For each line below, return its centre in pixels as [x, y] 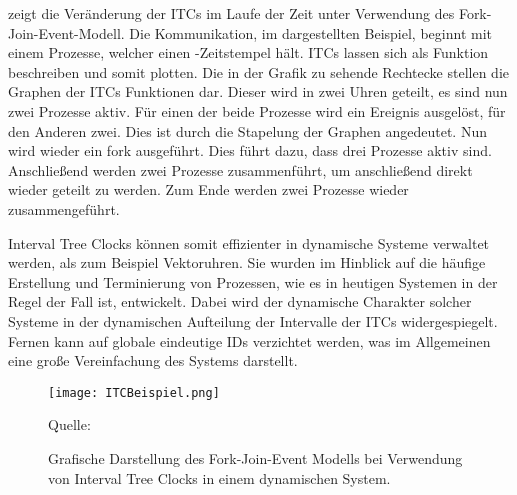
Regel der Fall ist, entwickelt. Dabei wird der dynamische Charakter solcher [240, 301]
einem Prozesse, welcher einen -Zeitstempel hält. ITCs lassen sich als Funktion [248, 52]
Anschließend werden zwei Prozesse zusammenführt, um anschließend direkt [240, 169]
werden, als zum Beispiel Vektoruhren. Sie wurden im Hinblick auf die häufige [247, 262]
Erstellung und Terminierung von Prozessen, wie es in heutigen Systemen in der [253, 281]
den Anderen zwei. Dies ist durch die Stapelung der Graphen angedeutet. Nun [247, 130]
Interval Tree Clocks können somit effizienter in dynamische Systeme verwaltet [249, 242]
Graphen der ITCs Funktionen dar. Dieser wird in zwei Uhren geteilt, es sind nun [258, 91]
